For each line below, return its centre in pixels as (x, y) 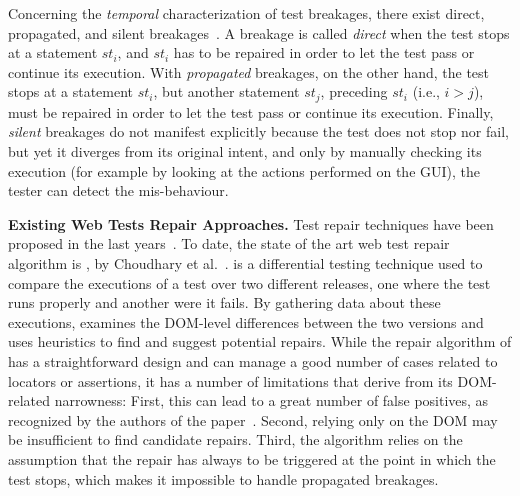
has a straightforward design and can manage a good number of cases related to (253, 360)
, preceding (354, 91)
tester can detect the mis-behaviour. (118, 190)
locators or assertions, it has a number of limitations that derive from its (230, 380)
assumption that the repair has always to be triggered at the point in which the (252, 458)
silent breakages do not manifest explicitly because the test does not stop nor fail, (258, 131)
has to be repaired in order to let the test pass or (324, 52)
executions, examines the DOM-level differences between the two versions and (246, 321)
